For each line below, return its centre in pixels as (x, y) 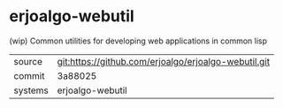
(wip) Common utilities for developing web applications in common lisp (138, 41)
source (28, 61)
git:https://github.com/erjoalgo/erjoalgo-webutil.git (164, 61)
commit (29, 75)
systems (31, 90)
